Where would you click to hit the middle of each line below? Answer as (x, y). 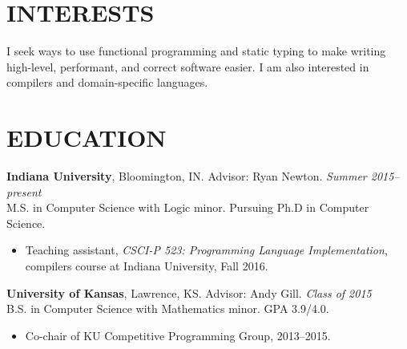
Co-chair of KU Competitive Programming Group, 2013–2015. (178, 335)
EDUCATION (87, 138)
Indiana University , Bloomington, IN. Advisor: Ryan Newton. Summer (187, 176)
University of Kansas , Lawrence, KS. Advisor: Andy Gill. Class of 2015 (189, 292)
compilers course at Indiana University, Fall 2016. (147, 266)
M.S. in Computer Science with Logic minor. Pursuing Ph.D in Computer (188, 207)
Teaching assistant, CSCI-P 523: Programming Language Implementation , (206, 250)
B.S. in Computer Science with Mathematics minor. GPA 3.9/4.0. (168, 308)
